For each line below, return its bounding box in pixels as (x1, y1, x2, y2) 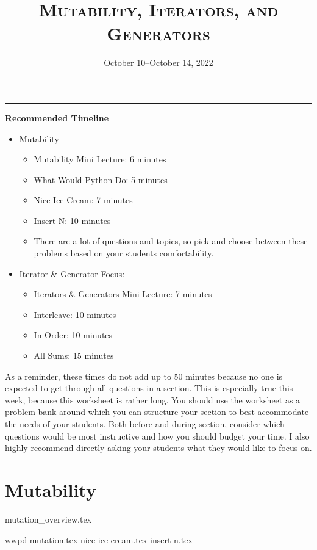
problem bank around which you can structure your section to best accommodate (5, 405, 309, 418)
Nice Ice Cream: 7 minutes (34, 194, 133, 206)
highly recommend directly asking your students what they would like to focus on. (5, 441, 312, 454)
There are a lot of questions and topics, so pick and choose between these (34, 234, 308, 247)
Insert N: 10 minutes (34, 214, 111, 226)
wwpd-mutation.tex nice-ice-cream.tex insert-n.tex (5, 533, 193, 546)
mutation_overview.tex (5, 512, 91, 525)
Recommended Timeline (5, 111, 109, 124)
